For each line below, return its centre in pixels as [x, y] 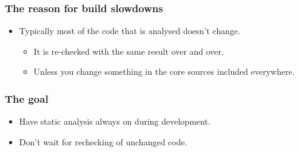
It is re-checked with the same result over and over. [129, 51]
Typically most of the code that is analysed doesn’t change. [130, 31]
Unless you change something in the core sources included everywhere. [164, 71]
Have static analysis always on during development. [115, 121]
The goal [27, 98]
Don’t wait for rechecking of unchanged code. [103, 141]
